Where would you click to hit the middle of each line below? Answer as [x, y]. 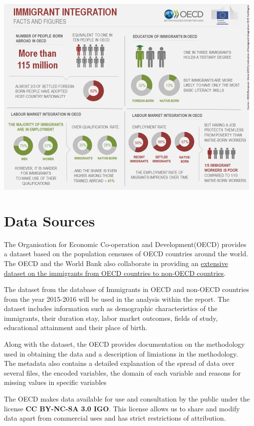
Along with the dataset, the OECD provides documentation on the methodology [124, 344]
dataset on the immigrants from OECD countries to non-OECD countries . [115, 273]
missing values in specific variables [55, 382]
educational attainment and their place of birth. [76, 327]
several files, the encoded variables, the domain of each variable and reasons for [123, 372]
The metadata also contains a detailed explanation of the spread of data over [119, 363]
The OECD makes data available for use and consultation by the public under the [127, 399]
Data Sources [50, 220]
